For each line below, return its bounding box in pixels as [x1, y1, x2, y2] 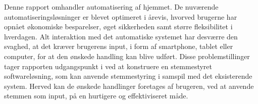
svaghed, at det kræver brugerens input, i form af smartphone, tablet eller [4, 41, 233, 51]
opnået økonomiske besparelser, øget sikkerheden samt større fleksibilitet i [4, 21, 233, 32]
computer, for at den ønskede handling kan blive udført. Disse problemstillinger [4, 50, 250, 61]
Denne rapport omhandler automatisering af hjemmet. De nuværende [4, 2, 219, 12]
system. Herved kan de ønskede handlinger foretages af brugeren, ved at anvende [4, 80, 254, 91]
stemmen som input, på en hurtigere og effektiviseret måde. [4, 90, 188, 101]
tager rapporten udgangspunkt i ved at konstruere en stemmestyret [4, 61, 212, 71]
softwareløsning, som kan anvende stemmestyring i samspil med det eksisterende [4, 71, 252, 81]
